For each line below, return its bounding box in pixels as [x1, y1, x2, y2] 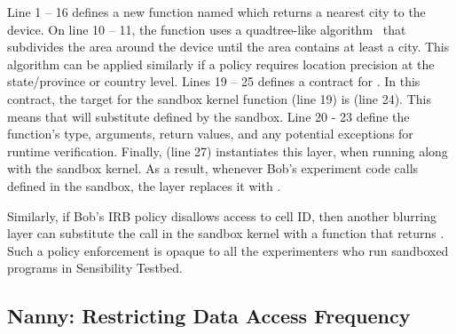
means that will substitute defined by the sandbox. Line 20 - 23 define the [7, 107, 410, 125]
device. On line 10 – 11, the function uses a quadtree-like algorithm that [7, 20, 406, 38]
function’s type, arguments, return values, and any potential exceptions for [7, 124, 413, 143]
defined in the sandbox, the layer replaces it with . [7, 176, 281, 195]
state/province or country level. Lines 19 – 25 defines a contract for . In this [7, 72, 421, 91]
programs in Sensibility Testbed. [7, 258, 183, 277]
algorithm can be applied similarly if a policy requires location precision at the [7, 54, 435, 73]
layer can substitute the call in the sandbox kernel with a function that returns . [7, 224, 444, 243]
